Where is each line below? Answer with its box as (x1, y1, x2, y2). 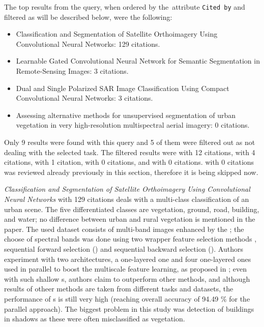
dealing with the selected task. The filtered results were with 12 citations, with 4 (4, 146, 255, 157)
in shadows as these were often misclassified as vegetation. (4, 313, 185, 324)
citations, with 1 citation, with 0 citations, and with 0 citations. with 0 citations (4, 157, 254, 167)
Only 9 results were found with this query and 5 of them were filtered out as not (4, 137, 255, 147)
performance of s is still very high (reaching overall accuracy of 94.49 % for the (4, 293, 250, 304)
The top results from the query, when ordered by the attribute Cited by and (4, 2, 245, 12)
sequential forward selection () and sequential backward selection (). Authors (4, 243, 243, 254)
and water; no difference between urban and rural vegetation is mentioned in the (4, 214, 255, 224)
